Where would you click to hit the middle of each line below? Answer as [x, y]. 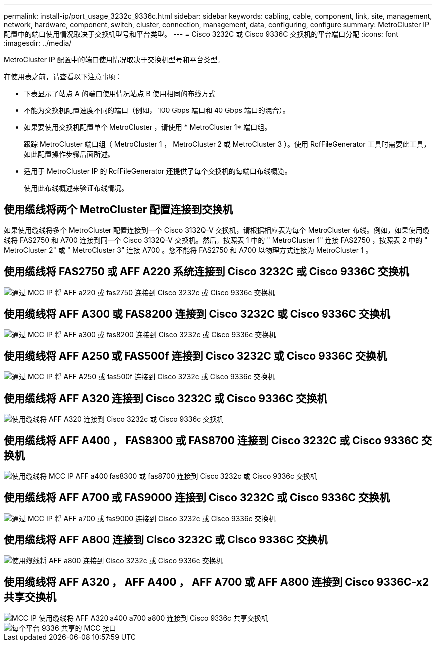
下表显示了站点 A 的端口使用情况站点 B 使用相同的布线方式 [120, 93]
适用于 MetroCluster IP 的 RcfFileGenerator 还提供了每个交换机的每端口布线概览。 [158, 171]
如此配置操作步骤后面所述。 [69, 154]
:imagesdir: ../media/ [38, 43]
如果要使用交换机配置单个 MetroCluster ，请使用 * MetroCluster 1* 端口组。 [148, 127]
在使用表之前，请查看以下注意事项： [63, 76]
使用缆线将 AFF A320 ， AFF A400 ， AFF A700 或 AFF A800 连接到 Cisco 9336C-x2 [217, 582]
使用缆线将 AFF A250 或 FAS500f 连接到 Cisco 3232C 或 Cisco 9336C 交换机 [195, 356]
